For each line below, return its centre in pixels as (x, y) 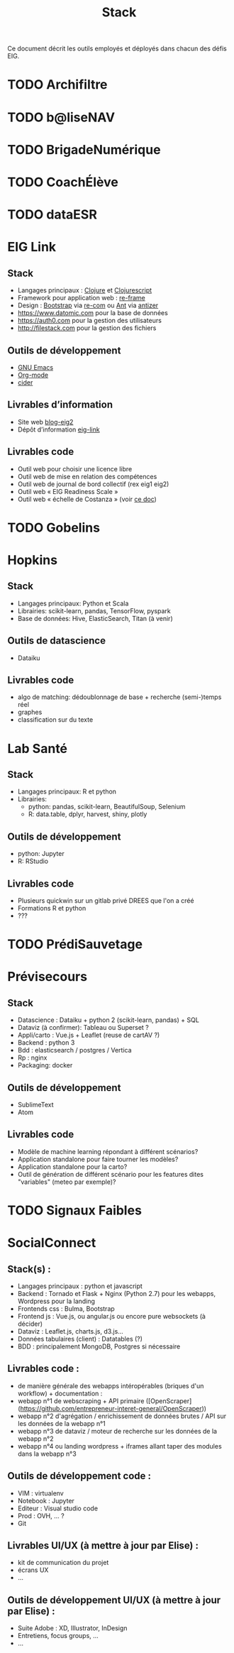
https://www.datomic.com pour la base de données (93, 313)
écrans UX (33, 1570)
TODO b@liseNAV (61, 117)
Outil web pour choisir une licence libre (75, 468)
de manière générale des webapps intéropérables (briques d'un (111, 1385)
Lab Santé (38, 748)
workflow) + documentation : (60, 1393)
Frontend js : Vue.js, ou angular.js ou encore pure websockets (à (111, 1316)
